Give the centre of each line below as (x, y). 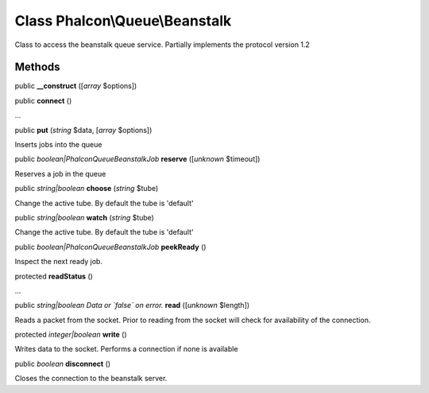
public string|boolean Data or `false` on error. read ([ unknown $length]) (132, 305)
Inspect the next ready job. (59, 262)
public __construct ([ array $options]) (76, 86)
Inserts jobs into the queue (58, 145)
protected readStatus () (54, 276)
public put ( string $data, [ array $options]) (83, 130)
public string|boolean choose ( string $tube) (87, 189)
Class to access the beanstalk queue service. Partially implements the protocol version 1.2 (162, 45)
